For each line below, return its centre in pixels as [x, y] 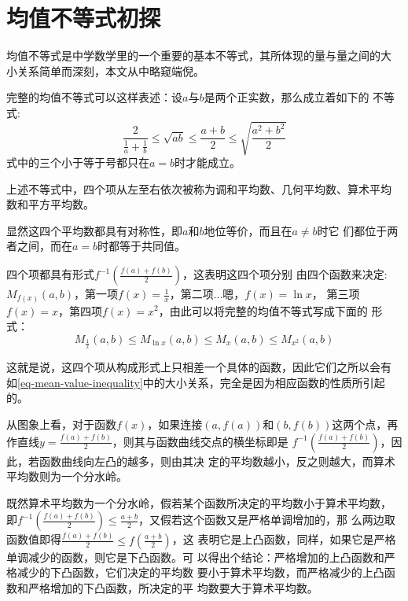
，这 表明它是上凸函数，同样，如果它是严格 [284, 539]
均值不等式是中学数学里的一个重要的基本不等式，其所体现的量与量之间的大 [199, 55]
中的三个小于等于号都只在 [83, 162]
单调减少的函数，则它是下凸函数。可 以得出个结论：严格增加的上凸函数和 [195, 557]
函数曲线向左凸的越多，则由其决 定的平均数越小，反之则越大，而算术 [217, 461]
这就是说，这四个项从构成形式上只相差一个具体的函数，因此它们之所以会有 [199, 367]
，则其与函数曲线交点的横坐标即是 [200, 441]
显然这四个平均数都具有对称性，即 [94, 230]
